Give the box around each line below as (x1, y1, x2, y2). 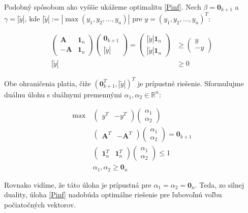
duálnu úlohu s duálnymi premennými (4, 89, 122, 99)
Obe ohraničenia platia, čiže (4, 78, 91, 88)
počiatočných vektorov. (4, 199, 76, 209)
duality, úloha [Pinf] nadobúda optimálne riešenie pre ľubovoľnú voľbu (4, 189, 222, 200)
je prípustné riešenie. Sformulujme (137, 78, 244, 88)
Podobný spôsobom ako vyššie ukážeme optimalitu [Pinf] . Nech (4, 2, 201, 12)
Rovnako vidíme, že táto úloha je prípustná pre (4, 179, 151, 190)
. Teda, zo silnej (195, 179, 244, 190)
